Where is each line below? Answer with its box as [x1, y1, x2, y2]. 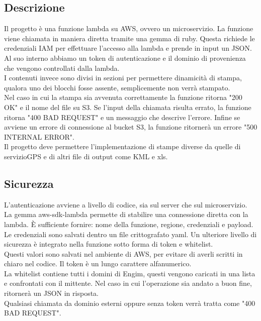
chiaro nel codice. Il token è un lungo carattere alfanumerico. [4, 258, 192, 269]
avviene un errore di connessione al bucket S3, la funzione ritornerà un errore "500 [4, 122, 257, 132]
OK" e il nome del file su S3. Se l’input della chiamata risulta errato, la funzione [4, 101, 251, 112]
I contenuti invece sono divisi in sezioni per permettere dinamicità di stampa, [4, 72, 242, 83]
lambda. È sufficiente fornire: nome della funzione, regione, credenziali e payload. [4, 219, 253, 229]
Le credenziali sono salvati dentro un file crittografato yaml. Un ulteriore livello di [4, 229, 257, 239]
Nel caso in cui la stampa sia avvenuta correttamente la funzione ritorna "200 [4, 92, 242, 102]
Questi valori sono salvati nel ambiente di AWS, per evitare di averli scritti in [4, 248, 243, 259]
